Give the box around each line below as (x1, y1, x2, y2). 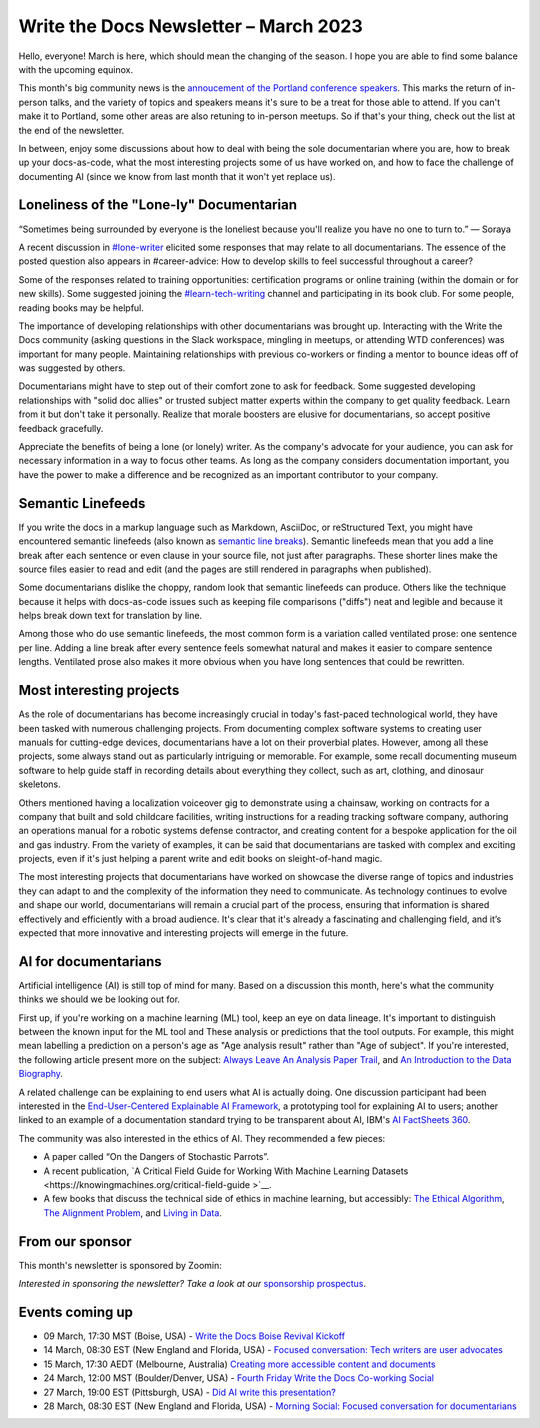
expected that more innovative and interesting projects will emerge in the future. (18, 927, 349, 939)
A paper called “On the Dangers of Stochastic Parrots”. (43, 1151, 270, 1163)
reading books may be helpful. (18, 301, 145, 314)
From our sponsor (18, 1233, 132, 1250)
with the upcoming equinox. (18, 63, 134, 75)
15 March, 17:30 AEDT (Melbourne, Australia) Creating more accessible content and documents (43, 1358, 436, 1370)
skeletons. (18, 778, 62, 790)
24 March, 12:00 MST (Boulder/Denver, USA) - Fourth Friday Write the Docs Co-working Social (43, 1372, 435, 1384)
